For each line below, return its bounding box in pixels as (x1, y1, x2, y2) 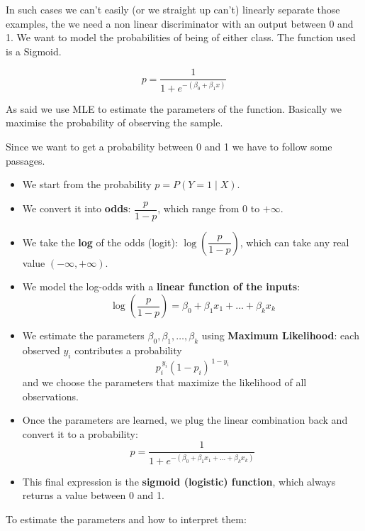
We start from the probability (22, 177, 152, 192)
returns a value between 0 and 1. (22, 488, 164, 503)
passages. (6, 153, 45, 168)
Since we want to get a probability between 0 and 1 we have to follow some (6, 138, 332, 153)
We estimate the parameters (22, 328, 145, 342)
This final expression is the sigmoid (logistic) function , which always (22, 473, 336, 488)
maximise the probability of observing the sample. (6, 115, 223, 130)
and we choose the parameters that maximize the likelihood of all (22, 375, 307, 390)
